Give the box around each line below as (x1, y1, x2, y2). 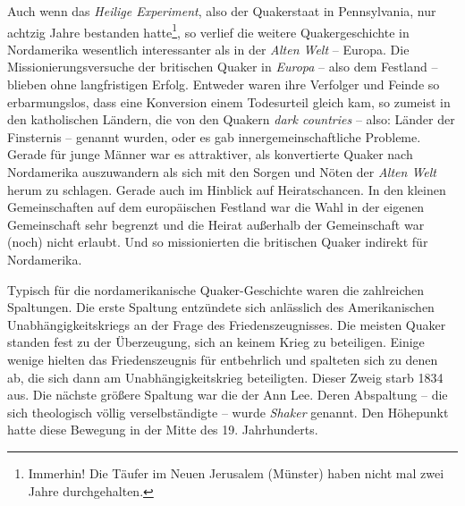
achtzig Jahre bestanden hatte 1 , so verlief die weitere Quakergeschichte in (7, 20, 410, 41)
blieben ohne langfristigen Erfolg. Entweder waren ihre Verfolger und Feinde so (7, 75, 440, 94)
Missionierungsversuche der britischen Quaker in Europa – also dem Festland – (7, 57, 438, 76)
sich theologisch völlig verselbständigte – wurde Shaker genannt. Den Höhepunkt (7, 402, 449, 421)
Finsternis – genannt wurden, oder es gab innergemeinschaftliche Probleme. (7, 127, 421, 146)
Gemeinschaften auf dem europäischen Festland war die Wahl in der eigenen (7, 198, 425, 216)
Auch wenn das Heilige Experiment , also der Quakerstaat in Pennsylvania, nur (7, 2, 436, 20)
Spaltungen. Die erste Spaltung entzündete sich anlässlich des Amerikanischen (7, 298, 435, 316)
